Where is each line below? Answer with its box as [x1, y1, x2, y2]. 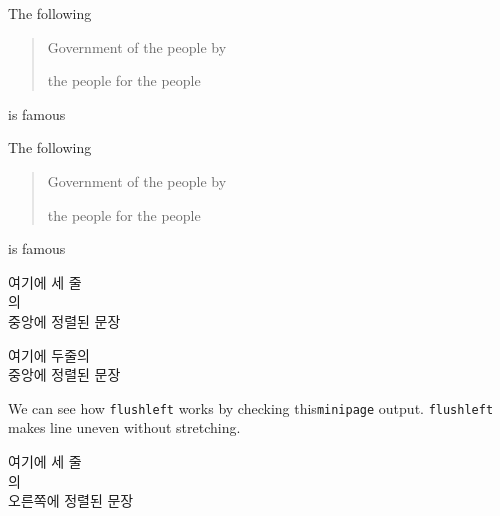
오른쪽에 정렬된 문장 [8, 490, 134, 511]
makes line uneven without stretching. [8, 417, 241, 438]
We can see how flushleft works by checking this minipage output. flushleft [8, 397, 494, 418]
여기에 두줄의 [8, 344, 90, 365]
